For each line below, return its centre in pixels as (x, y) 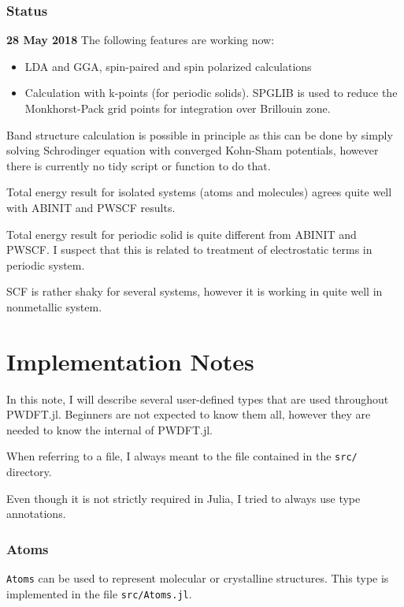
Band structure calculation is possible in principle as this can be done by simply (200, 134)
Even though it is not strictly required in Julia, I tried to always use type (183, 498)
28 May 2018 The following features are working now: (141, 40)
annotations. (36, 514)
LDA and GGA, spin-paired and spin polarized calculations (168, 66)
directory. (29, 472)
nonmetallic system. (54, 306)
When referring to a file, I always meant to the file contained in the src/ (182, 456)
